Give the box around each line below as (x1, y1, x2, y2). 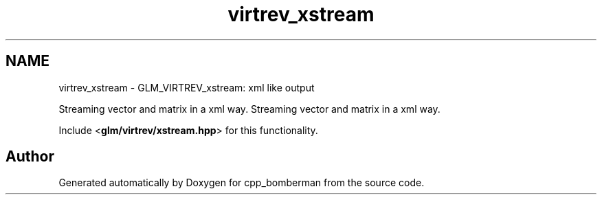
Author (5, 148, 54, 166)
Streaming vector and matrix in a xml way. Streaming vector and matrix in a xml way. (58, 102, 441, 115)
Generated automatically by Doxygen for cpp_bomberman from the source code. (58, 177, 425, 189)
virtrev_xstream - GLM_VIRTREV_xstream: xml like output (58, 81, 315, 93)
